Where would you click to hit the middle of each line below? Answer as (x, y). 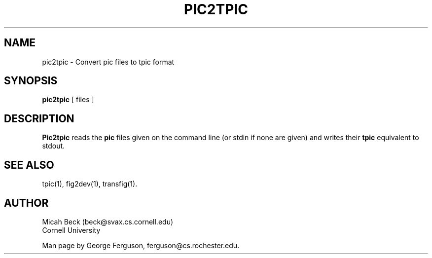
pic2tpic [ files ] (68, 100)
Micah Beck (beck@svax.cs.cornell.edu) (108, 221)
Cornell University (71, 230)
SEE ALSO (29, 165)
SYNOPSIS (31, 81)
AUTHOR (26, 203)
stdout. (54, 146)
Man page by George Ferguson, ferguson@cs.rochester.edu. (141, 245)
